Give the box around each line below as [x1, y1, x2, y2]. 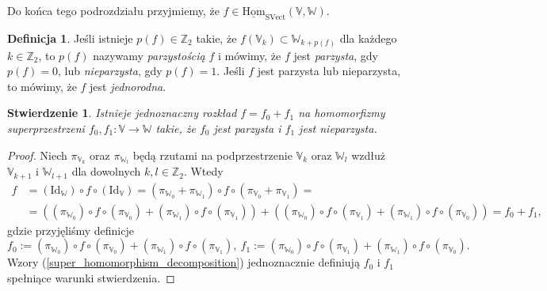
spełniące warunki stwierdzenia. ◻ [7, 270, 175, 286]
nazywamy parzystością [93, 47, 205, 63]
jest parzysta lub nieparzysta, [257, 62, 401, 79]
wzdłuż [351, 146, 385, 163]
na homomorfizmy [298, 104, 385, 121]
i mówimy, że [217, 47, 281, 63]
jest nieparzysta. [299, 119, 377, 136]
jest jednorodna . [90, 77, 166, 94]
